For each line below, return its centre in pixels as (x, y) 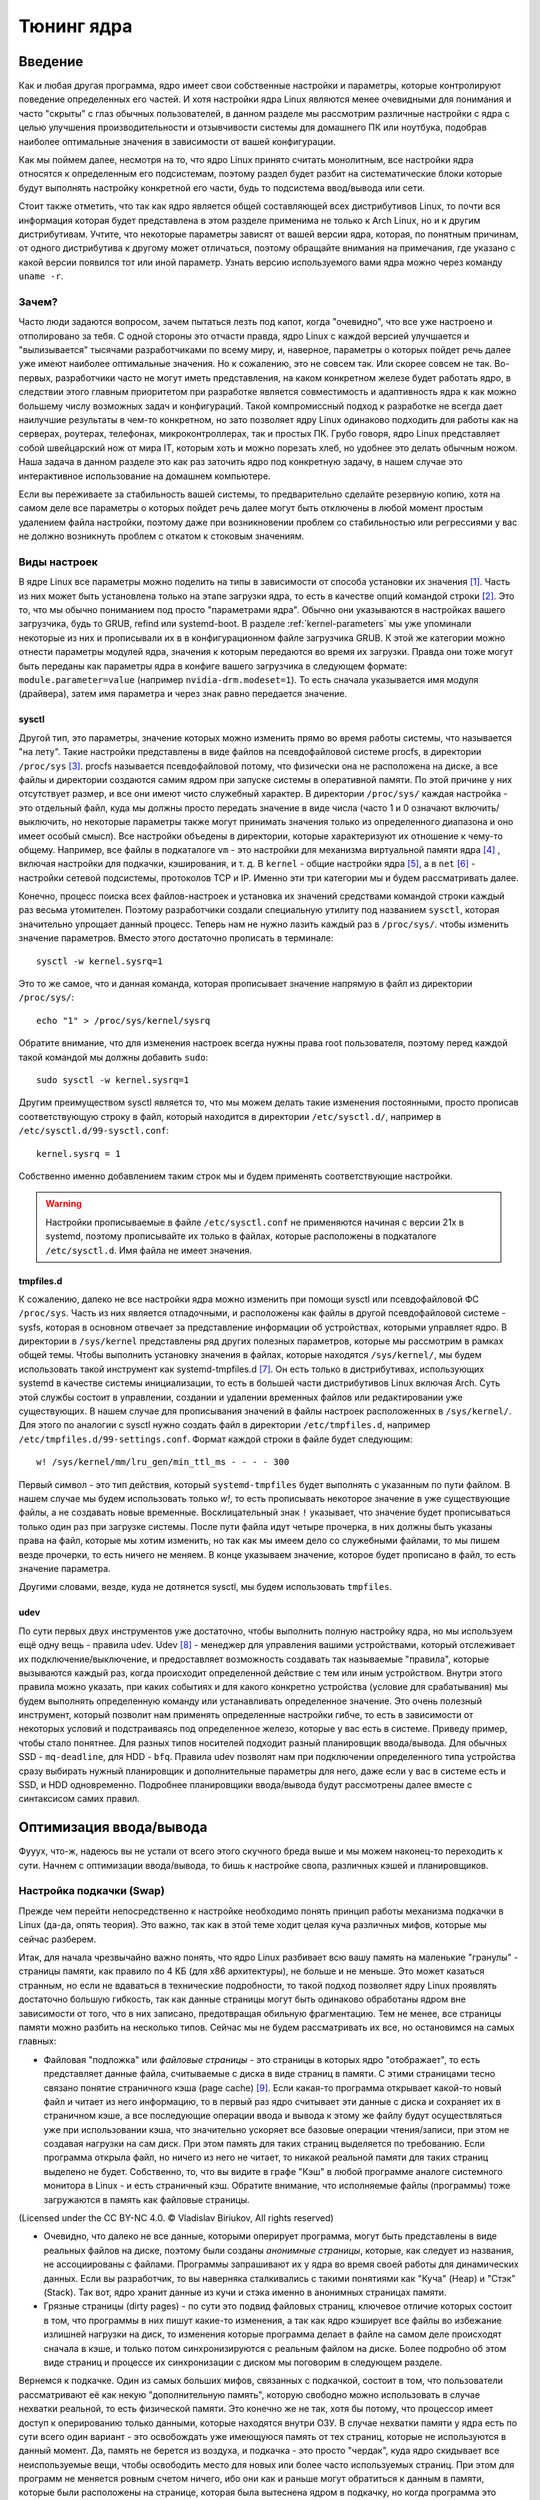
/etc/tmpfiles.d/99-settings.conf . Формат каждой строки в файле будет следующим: (216, 1439)
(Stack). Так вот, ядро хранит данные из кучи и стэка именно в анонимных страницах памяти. (245, 2292)
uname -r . (41, 276)
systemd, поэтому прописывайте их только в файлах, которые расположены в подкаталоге (241, 1236)
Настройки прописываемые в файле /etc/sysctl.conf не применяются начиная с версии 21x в (255, 1222)
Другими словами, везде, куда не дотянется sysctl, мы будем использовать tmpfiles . (205, 1587)
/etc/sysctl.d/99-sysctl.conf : (94, 1131)
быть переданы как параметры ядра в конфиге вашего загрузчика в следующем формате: (213, 666)
